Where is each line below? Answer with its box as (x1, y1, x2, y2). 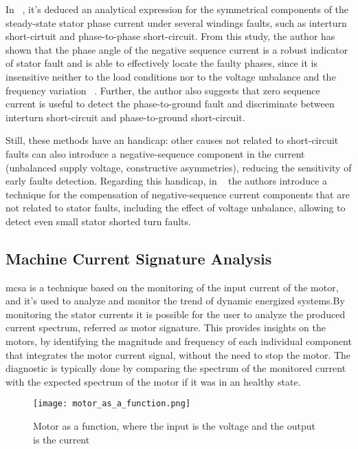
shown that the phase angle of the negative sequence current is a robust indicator (5, 42, 348, 56)
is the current (33, 432, 90, 446)
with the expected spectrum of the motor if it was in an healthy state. (5, 374, 301, 388)
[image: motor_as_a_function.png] (33, 399, 191, 409)
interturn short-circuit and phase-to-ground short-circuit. (5, 109, 245, 124)
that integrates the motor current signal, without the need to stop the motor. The (5, 347, 351, 362)
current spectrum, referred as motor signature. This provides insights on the (5, 320, 326, 335)
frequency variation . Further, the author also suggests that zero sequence (5, 83, 320, 97)
